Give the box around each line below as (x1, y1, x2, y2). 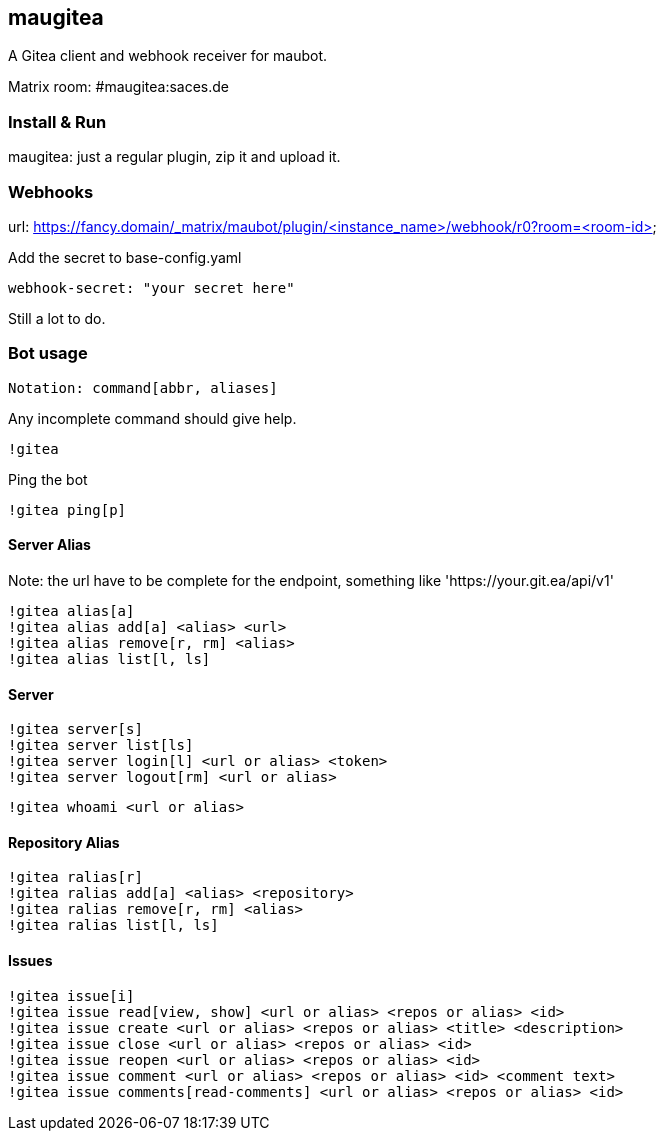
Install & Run (8, 111, 107, 132)
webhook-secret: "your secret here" (8, 279, 295, 296)
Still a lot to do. (8, 309, 106, 327)
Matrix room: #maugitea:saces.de (8, 78, 229, 96)
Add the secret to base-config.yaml (8, 248, 242, 266)
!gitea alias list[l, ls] (8, 650, 211, 667)
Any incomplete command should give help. (8, 409, 297, 427)
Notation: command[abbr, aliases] (8, 379, 278, 396)
